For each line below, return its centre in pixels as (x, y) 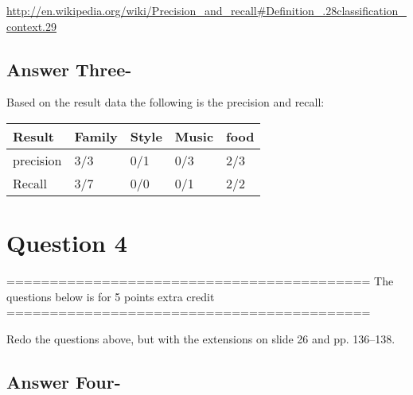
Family (96, 136)
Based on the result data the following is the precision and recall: (166, 102)
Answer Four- (64, 381)
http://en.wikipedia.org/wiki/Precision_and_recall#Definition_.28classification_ (206, 10)
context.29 (31, 26)
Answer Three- (69, 69)
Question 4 (67, 243)
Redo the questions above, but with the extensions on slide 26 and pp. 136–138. (201, 338)
